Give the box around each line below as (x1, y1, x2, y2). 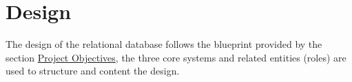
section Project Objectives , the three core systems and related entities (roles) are (6, 50, 346, 64)
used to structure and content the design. (6, 64, 180, 78)
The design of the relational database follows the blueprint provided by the (6, 37, 322, 51)
